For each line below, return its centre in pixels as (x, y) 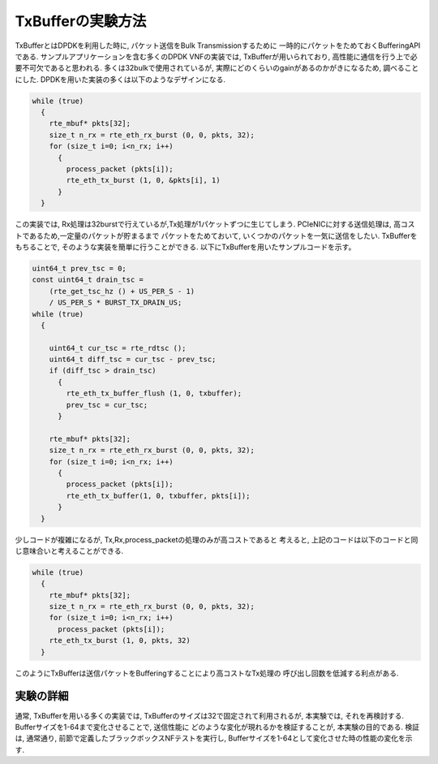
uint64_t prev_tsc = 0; (79, 268)
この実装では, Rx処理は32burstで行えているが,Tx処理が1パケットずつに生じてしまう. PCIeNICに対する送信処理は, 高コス (215, 224)
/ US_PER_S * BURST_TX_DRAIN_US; (116, 303)
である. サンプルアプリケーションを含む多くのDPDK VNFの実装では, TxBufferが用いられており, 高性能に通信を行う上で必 (216, 56)
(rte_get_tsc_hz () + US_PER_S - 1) (122, 291)
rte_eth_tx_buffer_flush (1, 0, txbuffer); (154, 393)
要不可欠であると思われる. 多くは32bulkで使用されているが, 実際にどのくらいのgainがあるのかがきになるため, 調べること (217, 68)
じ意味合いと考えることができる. (69, 550)
